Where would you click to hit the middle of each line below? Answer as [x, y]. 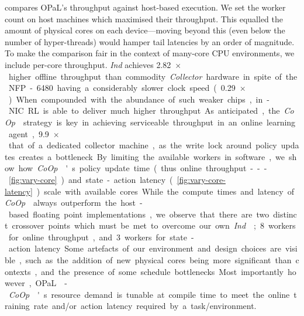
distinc [285, 214]
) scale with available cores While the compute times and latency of [165, 191]
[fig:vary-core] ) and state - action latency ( [91, 179]
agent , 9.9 [29, 133]
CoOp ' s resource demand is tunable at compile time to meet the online [149, 294]
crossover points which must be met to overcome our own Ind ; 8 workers [154, 225]
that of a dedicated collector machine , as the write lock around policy [143, 145]
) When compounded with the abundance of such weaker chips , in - [139, 99]
